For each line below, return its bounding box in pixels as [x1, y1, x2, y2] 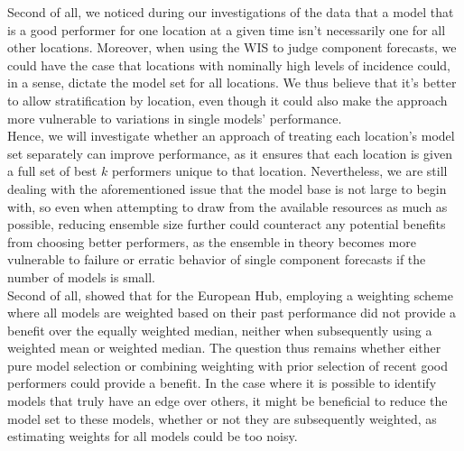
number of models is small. [7, 267, 155, 286]
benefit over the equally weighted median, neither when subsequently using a [7, 320, 432, 339]
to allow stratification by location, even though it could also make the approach [7, 90, 448, 109]
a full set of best [7, 161, 97, 180]
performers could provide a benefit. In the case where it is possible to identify [7, 373, 437, 392]
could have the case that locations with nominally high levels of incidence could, [7, 55, 451, 74]
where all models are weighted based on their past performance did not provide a [7, 303, 457, 322]
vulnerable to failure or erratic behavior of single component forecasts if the [7, 250, 426, 269]
